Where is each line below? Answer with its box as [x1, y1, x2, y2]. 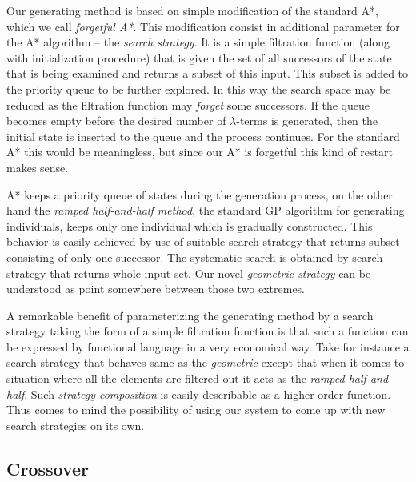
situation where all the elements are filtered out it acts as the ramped [6, 370, 345, 387]
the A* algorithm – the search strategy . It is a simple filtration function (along [6, 34, 390, 50]
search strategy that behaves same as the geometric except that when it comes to [6, 354, 405, 371]
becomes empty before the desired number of [6, 112, 226, 129]
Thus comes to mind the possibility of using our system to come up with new [6, 401, 386, 418]
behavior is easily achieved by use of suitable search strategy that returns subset [6, 233, 400, 250]
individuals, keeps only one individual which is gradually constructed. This [6, 217, 373, 234]
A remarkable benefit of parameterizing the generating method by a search [6, 307, 374, 323]
